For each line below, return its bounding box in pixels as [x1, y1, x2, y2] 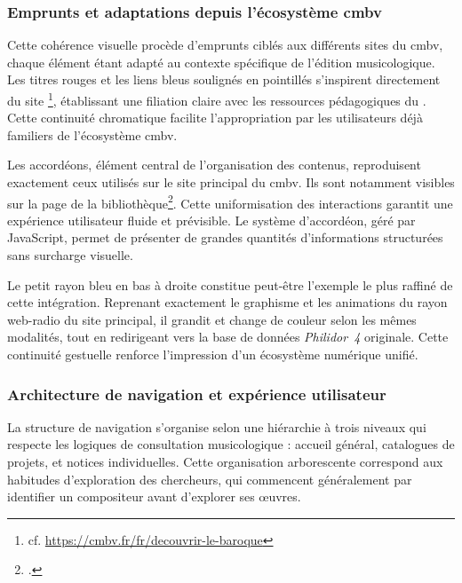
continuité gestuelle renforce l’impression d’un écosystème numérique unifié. [7, 345, 418, 364]
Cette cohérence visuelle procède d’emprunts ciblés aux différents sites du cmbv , [7, 35, 443, 54]
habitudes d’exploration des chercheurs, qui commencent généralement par [7, 469, 412, 488]
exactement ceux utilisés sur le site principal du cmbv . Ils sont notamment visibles [7, 173, 455, 192]
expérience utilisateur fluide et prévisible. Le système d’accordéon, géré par [7, 210, 416, 229]
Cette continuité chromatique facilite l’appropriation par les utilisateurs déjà [7, 108, 423, 127]
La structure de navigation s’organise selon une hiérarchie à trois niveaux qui [7, 417, 426, 436]
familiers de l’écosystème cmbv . [7, 125, 178, 144]
